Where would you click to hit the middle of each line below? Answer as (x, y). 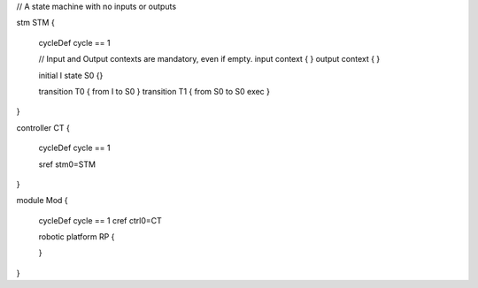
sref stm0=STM (67, 164)
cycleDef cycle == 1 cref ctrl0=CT (100, 220)
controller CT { (43, 127)
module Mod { (42, 201)
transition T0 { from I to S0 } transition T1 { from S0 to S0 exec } (154, 91)
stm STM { (35, 23)
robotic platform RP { (77, 237)
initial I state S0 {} (71, 75)
